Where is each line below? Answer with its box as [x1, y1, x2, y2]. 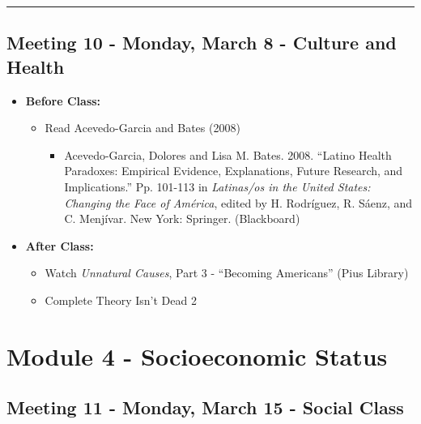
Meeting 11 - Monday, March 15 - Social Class [6, 395, 404, 420]
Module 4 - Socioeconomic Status [6, 339, 388, 372]
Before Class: [25, 92, 101, 109]
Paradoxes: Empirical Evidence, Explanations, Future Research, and [64, 162, 403, 179]
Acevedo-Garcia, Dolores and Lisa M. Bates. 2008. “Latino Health [64, 146, 392, 163]
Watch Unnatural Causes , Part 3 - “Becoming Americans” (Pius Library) [45, 264, 409, 281]
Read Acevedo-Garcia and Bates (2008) [45, 119, 240, 136]
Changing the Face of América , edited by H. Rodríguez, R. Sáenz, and [64, 194, 413, 211]
